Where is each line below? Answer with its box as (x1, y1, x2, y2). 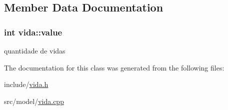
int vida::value (4, 25, 62, 38)
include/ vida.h (4, 79, 48, 89)
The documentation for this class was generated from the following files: (4, 62, 224, 72)
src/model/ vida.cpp (4, 95, 64, 106)
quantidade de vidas (4, 45, 65, 55)
